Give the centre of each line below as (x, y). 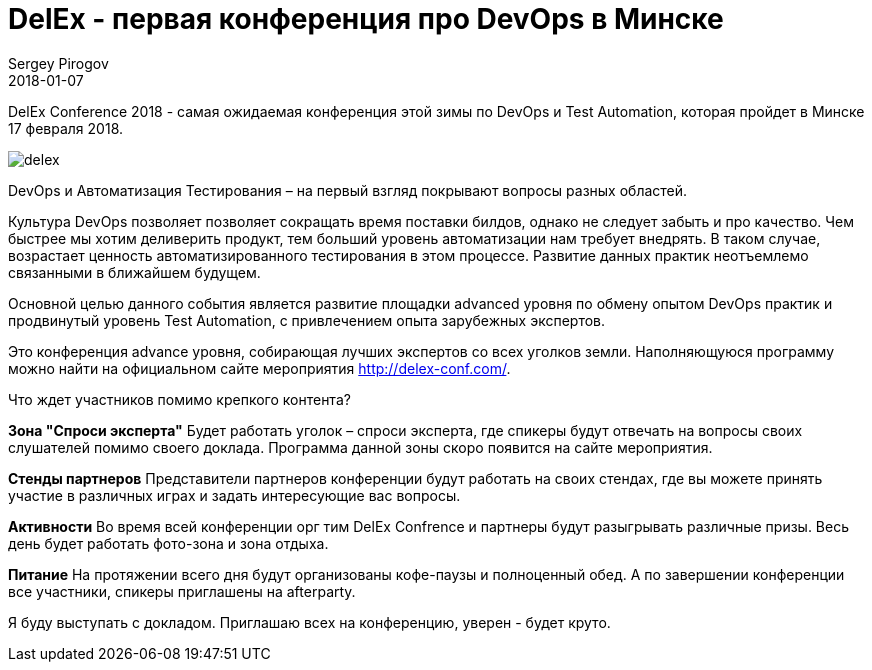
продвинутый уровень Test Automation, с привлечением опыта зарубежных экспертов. (307, 320)
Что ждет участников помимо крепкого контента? (179, 399)
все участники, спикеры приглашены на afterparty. (182, 591)
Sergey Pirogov (58, 63)
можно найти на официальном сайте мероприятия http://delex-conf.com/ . (259, 368)
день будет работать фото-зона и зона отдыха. (168, 543)
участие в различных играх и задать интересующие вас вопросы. (234, 495)
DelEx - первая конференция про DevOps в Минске (366, 19)
